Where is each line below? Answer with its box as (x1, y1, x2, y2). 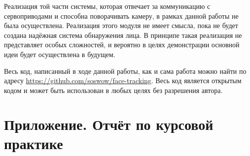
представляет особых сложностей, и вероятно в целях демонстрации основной (4, 39, 240, 50)
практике (4, 133, 63, 153)
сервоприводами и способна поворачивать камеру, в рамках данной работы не (4, 10, 239, 21)
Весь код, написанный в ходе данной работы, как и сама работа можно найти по (4, 65, 247, 76)
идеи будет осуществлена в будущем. (4, 49, 115, 59)
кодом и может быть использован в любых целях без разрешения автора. (4, 85, 223, 95)
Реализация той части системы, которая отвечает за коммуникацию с (4, 1, 211, 11)
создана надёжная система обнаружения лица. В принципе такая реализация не (4, 30, 242, 40)
